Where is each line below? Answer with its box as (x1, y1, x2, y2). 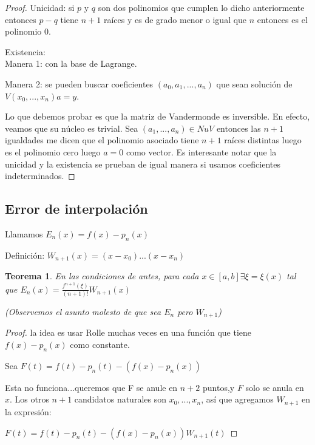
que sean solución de (216, 77, 293, 90)
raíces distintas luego (224, 134, 302, 146)
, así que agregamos (201, 393, 274, 406)
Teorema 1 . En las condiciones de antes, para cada (5, 270, 199, 282)
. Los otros (10, 393, 49, 406)
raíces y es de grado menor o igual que (103, 13, 247, 25)
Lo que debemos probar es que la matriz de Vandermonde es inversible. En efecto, (5, 110, 310, 123)
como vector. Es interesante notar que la (126, 145, 277, 158)
